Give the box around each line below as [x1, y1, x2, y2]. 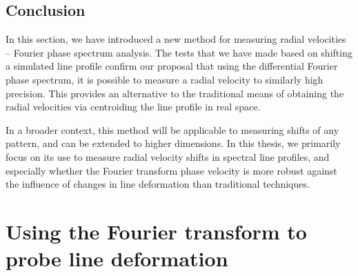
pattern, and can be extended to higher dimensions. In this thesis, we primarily [6, 136, 341, 150]
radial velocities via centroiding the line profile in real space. [6, 99, 261, 114]
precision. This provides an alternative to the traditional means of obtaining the [6, 86, 344, 100]
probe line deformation [6, 244, 228, 273]
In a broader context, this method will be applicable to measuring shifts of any [6, 122, 339, 137]
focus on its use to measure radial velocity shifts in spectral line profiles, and [6, 149, 330, 164]
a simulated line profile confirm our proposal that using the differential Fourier [6, 59, 338, 73]
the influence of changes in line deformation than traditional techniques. [6, 177, 310, 191]
